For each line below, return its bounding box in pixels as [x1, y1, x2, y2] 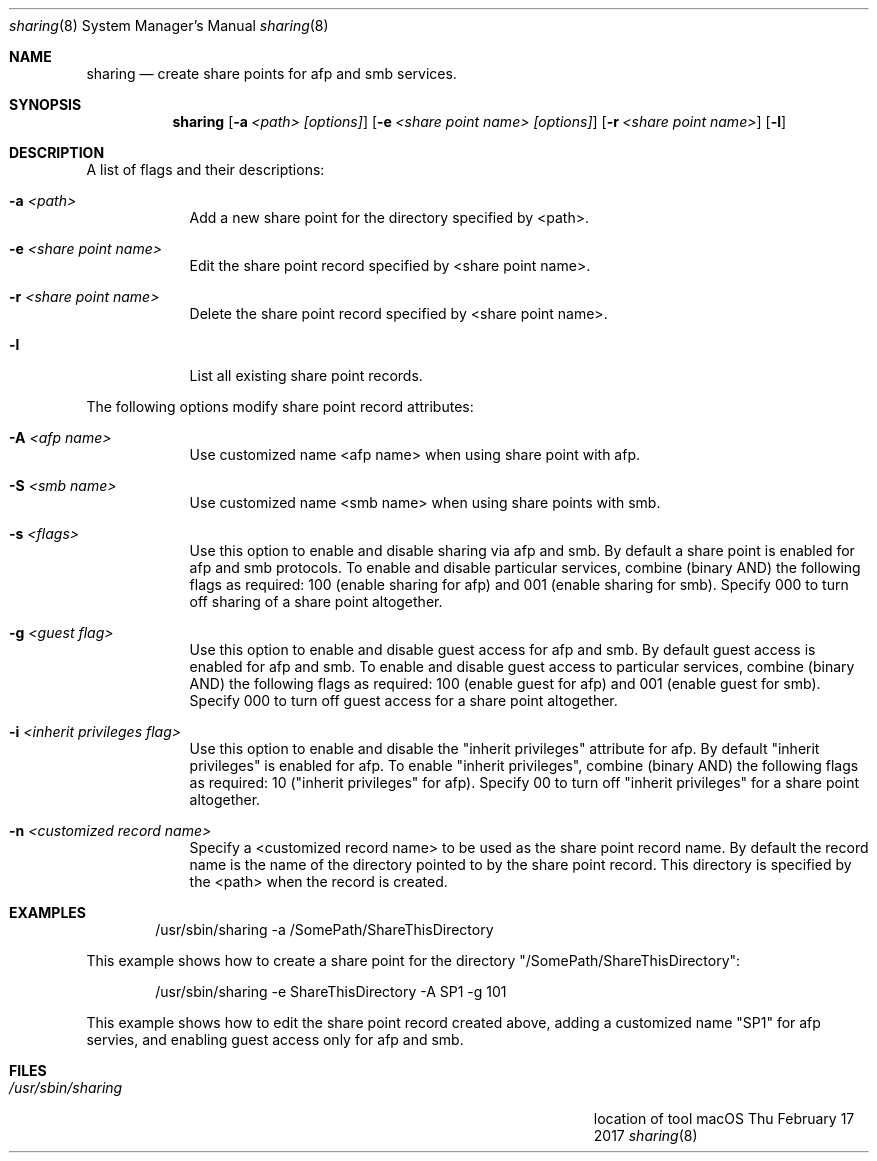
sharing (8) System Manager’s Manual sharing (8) [9, 17, 329, 34]
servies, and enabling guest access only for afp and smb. [86, 1031, 464, 1048]
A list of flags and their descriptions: [86, 161, 325, 178]
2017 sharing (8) [593, 1127, 698, 1144]
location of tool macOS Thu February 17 [593, 1110, 855, 1127]
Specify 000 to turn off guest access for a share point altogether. [189, 692, 618, 709]
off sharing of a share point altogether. [189, 593, 443, 610]
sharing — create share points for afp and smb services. [86, 65, 457, 82]
